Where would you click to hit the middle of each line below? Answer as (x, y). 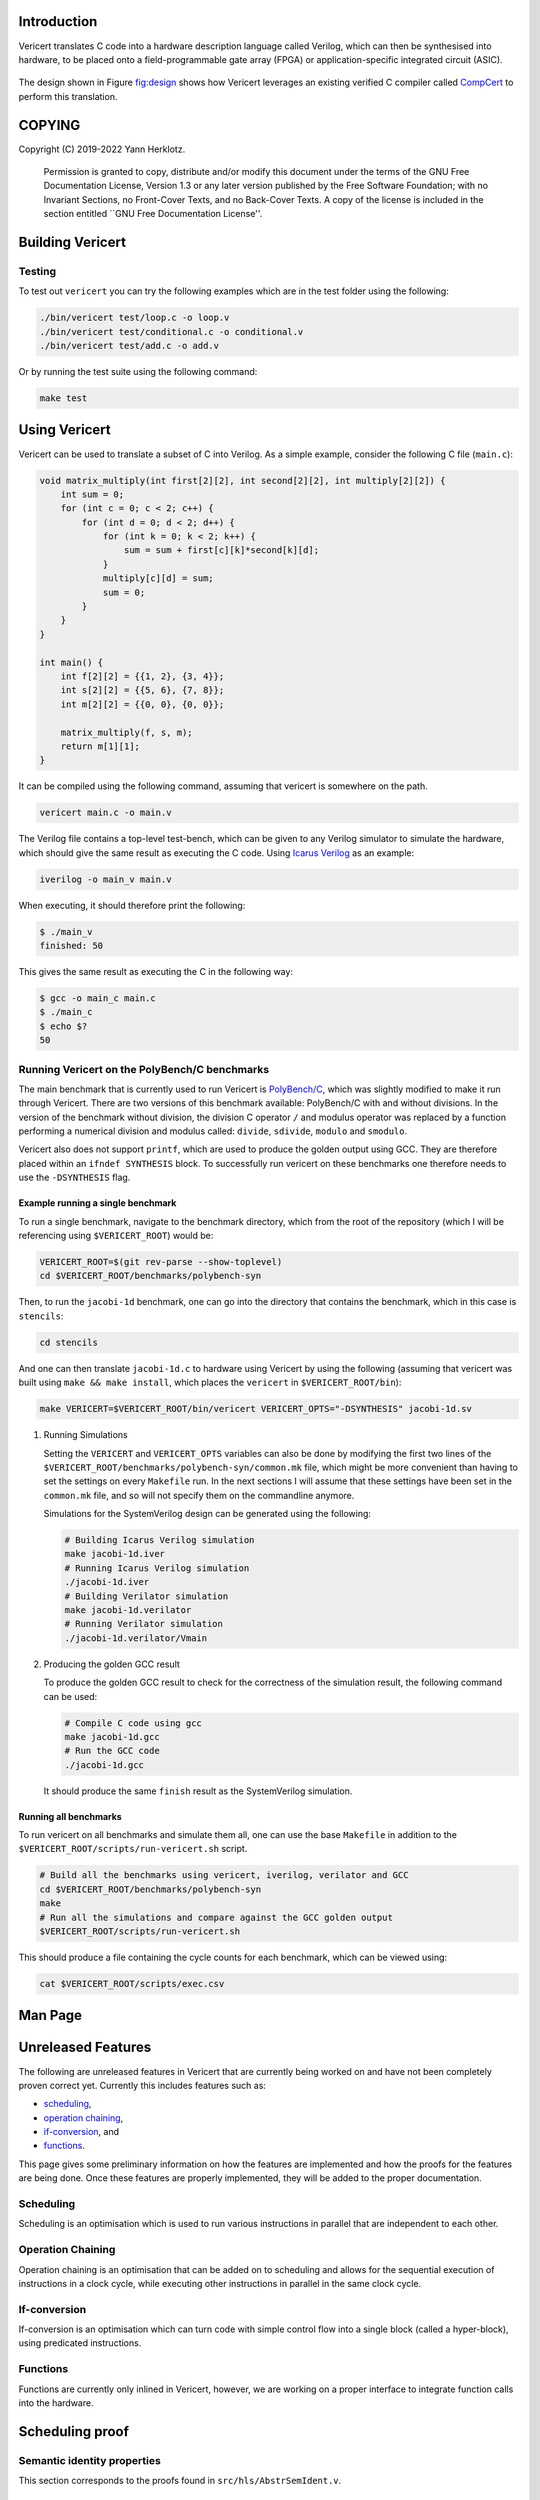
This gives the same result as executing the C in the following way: (156, 972)
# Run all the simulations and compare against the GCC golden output (216, 1917)
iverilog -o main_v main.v (105, 879)
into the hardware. (56, 2402)
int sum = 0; (92, 494)
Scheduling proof (74, 2431)
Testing (37, 271)
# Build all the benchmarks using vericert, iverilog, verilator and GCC (224, 1875)
